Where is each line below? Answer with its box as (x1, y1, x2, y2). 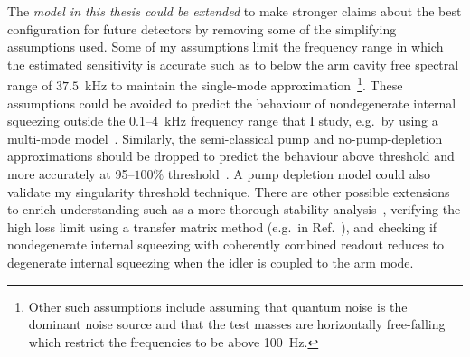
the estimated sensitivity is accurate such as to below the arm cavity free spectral (7, 54, 459, 73)
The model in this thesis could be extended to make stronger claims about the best (7, 2, 462, 20)
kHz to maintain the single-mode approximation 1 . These (85, 73, 403, 95)
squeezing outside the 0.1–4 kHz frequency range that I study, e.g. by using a (7, 111, 438, 130)
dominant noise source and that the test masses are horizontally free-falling (28, 315, 446, 334)
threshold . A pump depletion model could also (167, 164, 431, 183)
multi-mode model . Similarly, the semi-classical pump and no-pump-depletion (7, 128, 443, 147)
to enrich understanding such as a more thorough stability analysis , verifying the (7, 200, 461, 219)
